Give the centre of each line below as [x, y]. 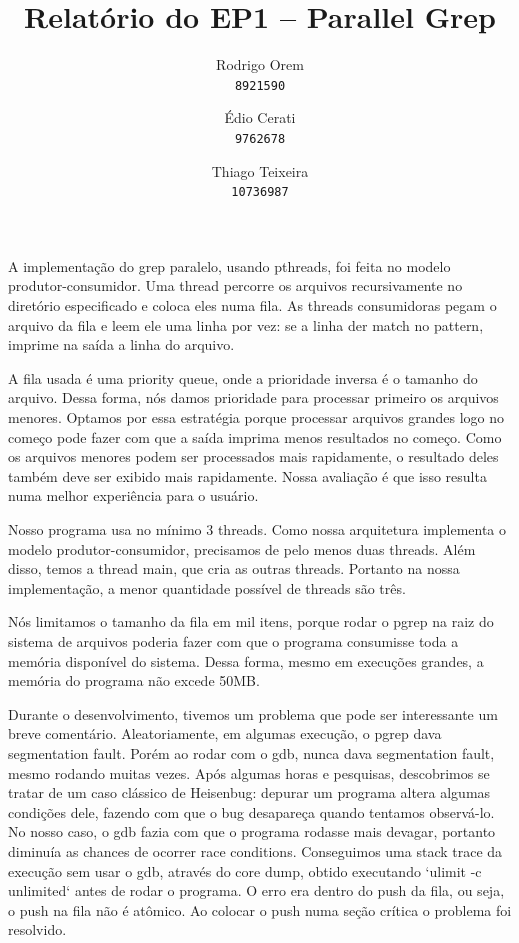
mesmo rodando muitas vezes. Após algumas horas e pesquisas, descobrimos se [249, 772]
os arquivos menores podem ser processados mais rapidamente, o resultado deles [253, 456]
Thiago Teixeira [260, 170]
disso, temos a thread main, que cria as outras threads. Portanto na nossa [234, 568]
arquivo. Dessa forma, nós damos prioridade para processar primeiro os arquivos [253, 397]
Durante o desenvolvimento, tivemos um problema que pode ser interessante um [253, 713]
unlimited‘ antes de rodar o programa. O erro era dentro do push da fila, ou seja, [256, 890]
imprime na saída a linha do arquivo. [121, 344]
